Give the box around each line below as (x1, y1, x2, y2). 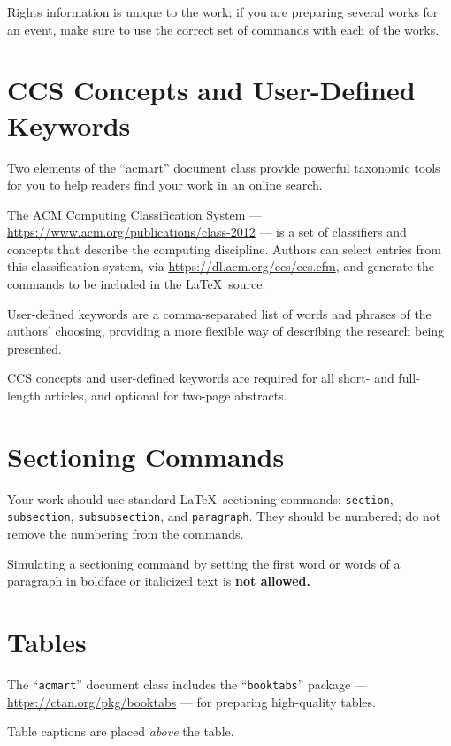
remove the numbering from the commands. (7, 525, 244, 543)
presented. (7, 338, 62, 357)
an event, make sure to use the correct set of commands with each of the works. (7, 19, 440, 38)
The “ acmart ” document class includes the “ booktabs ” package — (7, 674, 367, 693)
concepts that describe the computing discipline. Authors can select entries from (7, 239, 441, 258)
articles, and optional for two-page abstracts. (44, 386, 287, 405)
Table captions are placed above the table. (7, 722, 234, 741)
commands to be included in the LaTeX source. (7, 275, 266, 293)
